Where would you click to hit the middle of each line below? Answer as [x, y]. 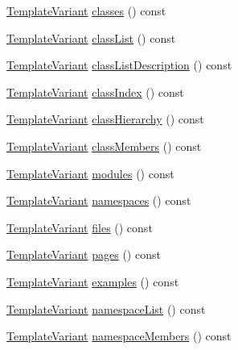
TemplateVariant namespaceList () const [106, 308]
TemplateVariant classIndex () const [95, 92]
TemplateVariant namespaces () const [99, 200]
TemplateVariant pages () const [84, 254]
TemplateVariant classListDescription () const [119, 65]
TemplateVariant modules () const [90, 173]
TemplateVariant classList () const [91, 37]
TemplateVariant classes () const [86, 10]
